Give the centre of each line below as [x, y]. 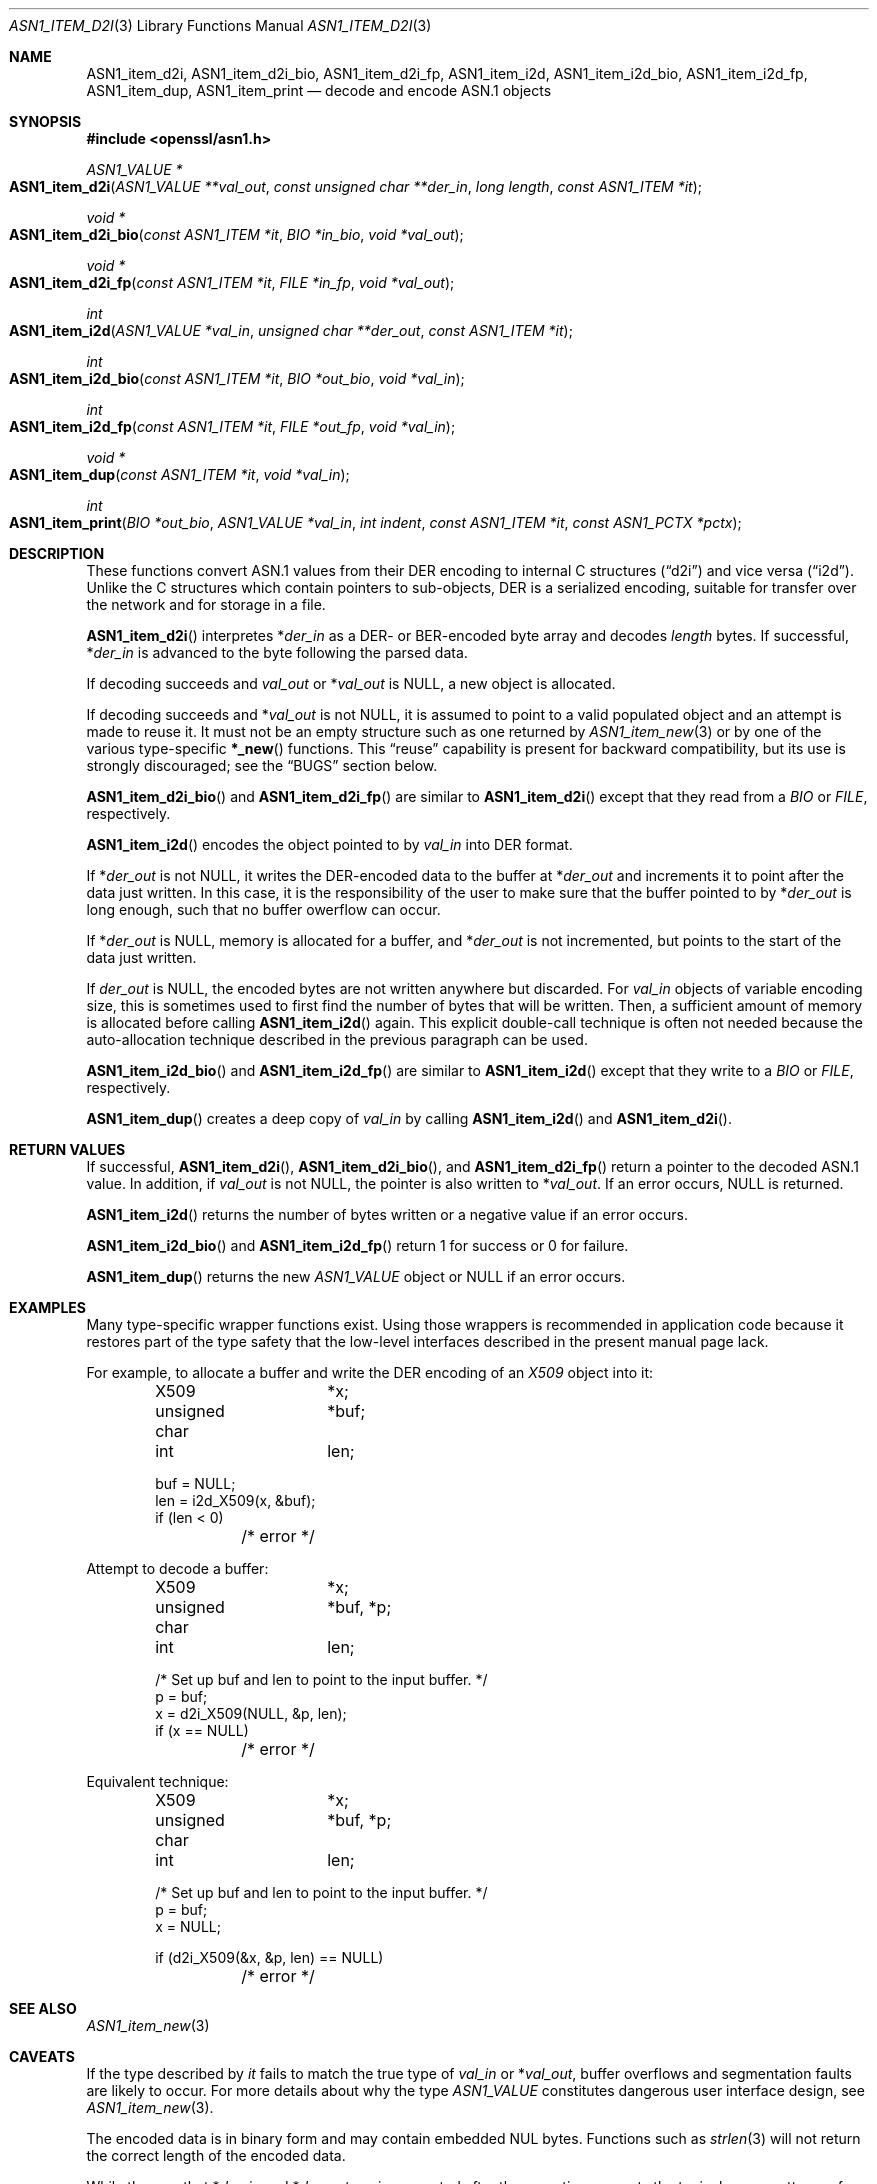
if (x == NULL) [202, 1730]
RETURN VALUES [67, 1149]
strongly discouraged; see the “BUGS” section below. [262, 765]
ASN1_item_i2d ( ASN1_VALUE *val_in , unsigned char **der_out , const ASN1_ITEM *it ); [291, 330]
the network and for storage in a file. [206, 604]
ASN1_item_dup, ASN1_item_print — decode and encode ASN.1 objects [319, 90]
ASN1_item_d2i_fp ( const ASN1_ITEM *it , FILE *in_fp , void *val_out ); [232, 282]
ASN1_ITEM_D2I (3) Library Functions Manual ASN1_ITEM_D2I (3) [220, 25]
